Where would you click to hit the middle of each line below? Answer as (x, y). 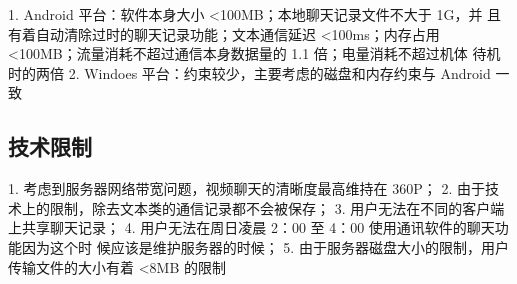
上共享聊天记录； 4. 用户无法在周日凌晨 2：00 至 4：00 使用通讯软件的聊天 (251, 227)
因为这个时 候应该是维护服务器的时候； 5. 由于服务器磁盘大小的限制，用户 (265, 246)
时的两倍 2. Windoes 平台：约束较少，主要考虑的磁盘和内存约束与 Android (249, 72)
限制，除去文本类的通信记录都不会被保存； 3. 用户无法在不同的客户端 (277, 207)
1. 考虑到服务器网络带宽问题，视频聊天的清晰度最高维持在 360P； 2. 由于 (246, 188)
